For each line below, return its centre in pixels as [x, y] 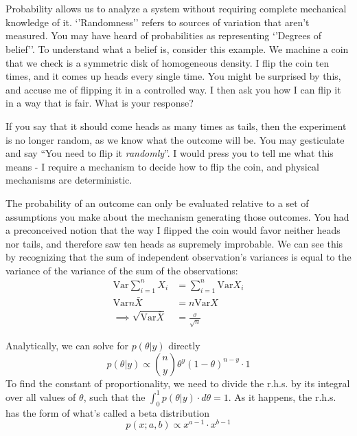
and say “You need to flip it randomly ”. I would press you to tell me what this [170, 153]
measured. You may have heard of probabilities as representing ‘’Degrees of [164, 35]
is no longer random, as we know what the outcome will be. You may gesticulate [175, 139]
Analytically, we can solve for [67, 346]
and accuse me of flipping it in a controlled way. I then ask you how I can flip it [173, 89]
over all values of [41, 396]
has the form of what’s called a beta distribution [108, 412]
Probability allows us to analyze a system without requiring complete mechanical [176, 9]
